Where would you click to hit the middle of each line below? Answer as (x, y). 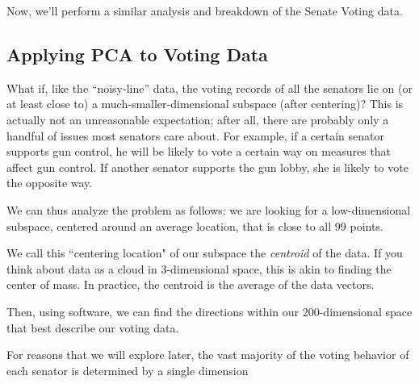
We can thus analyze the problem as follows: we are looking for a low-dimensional (209, 209)
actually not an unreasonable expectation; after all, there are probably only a (198, 119)
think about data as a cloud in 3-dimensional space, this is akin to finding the (199, 268)
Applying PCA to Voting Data (137, 54)
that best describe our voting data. (93, 327)
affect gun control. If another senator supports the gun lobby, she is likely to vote (207, 167)
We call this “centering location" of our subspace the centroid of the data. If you (205, 253)
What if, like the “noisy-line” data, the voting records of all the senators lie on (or (209, 88)
